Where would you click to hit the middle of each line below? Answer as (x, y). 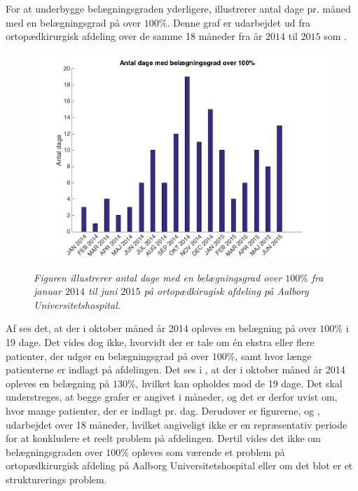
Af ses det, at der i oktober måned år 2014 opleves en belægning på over (161, 328)
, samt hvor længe (273, 355)
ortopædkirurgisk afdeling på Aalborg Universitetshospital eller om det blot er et (179, 465)
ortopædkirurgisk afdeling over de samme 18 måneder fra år (134, 36)
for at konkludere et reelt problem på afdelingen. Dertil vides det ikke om (164, 438)
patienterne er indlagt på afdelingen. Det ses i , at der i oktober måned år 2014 (175, 369)
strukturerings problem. (56, 479)
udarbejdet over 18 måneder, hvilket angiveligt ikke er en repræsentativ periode (177, 424)
